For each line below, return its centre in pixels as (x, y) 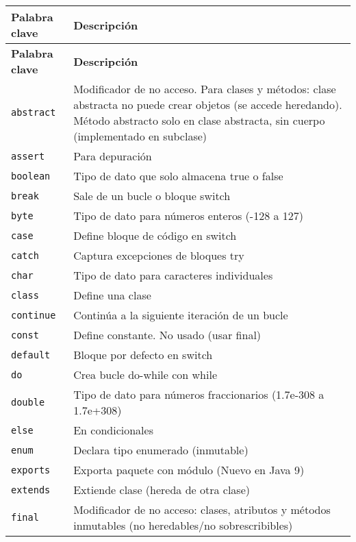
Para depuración (113, 156)
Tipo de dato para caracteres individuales (173, 275)
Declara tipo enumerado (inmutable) (161, 450)
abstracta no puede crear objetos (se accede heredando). (208, 104)
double (28, 402)
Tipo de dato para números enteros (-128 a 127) (189, 215)
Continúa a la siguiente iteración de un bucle (181, 315)
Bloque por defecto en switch (143, 355)
